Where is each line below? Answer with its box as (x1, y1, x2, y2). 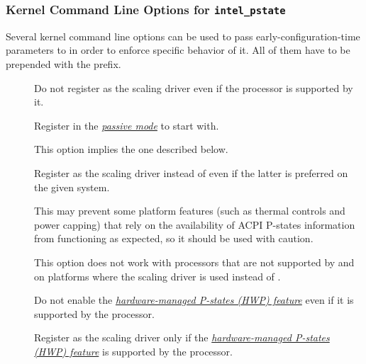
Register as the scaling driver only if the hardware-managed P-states (34, 330, 330, 345)
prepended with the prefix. (6, 56, 121, 71)
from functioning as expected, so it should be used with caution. (34, 231, 314, 246)
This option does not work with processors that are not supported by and (34, 254, 355, 269)
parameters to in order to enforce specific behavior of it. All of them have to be (6, 42, 350, 57)
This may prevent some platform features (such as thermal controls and (34, 203, 345, 218)
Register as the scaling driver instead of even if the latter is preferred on (34, 165, 348, 180)
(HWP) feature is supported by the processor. (34, 343, 233, 358)
